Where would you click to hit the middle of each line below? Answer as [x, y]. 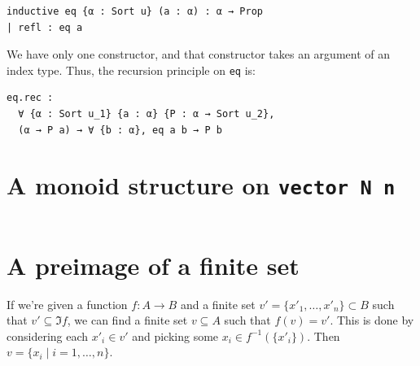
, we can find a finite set [127, 320]
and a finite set [218, 304]
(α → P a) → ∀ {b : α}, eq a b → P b [120, 130]
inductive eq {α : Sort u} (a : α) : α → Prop [135, 11]
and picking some [175, 335]
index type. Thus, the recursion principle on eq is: [131, 70]
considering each [48, 335]
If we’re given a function [67, 304]
